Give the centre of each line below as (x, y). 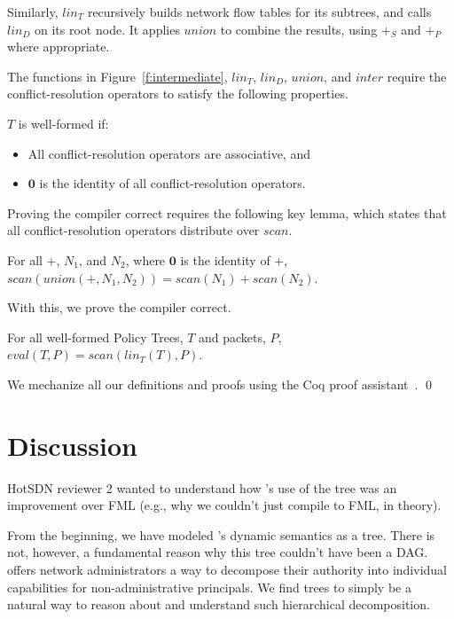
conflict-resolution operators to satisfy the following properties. (178, 94)
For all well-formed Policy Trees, (95, 337)
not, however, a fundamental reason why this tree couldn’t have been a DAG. (218, 552)
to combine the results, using (299, 29)
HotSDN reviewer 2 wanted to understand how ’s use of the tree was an (202, 487)
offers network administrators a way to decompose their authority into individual (227, 569)
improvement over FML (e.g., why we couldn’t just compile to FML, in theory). (224, 505)
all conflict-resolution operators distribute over (133, 230)
